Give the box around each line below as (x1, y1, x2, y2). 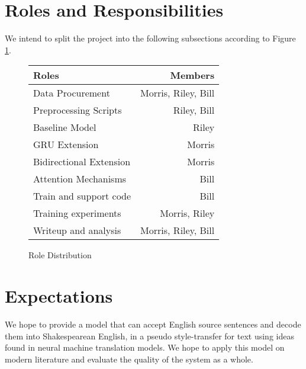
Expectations (5, 284, 113, 308)
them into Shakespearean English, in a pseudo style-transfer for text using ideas (5, 329, 294, 342)
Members (170, 68, 215, 82)
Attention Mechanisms (33, 172, 127, 186)
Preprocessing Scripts (33, 103, 122, 117)
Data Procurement (33, 86, 110, 100)
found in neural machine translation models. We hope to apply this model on (5, 341, 285, 354)
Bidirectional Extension (33, 155, 131, 169)
